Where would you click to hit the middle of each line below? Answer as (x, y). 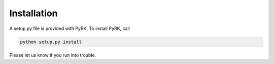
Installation (33, 13)
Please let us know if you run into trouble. (53, 55)
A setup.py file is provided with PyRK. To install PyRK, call (70, 28)
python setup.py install (51, 42)
